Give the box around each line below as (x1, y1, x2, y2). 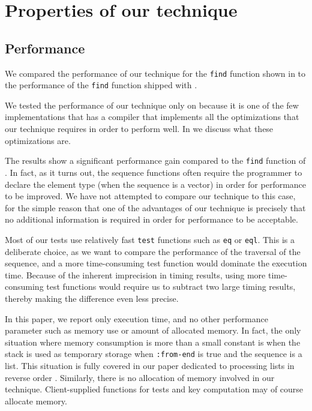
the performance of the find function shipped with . (5, 79, 197, 91)
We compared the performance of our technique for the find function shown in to (5, 67, 306, 79)
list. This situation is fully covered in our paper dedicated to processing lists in (5, 359, 295, 371)
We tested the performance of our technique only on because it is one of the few (5, 98, 299, 111)
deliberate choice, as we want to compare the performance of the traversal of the (5, 245, 301, 257)
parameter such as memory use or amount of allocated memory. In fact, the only (5, 324, 301, 337)
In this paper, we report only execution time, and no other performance (5, 312, 268, 325)
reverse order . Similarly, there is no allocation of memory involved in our (5, 371, 275, 383)
